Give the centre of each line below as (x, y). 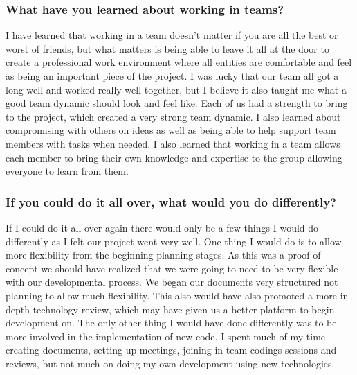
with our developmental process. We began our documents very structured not (172, 282)
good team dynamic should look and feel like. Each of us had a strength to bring (177, 103)
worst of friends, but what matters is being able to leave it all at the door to (167, 48)
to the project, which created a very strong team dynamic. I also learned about (173, 116)
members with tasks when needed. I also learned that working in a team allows (173, 143)
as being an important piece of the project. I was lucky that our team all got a (172, 76)
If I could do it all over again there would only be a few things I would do (162, 227)
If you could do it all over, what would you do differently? (171, 201)
